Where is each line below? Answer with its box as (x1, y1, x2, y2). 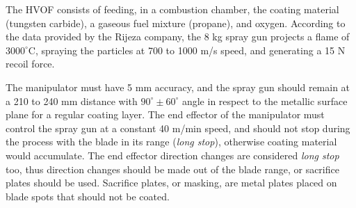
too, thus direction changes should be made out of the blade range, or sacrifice (6, 161, 339, 176)
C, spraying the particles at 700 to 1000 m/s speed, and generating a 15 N (28, 42, 346, 57)
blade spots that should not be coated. (6, 189, 170, 203)
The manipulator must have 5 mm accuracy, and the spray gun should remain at (6, 79, 350, 94)
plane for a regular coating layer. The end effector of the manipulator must (6, 107, 325, 122)
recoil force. (6, 56, 55, 71)
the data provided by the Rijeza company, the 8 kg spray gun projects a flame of (6, 29, 350, 44)
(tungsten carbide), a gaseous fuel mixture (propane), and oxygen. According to (6, 15, 346, 30)
